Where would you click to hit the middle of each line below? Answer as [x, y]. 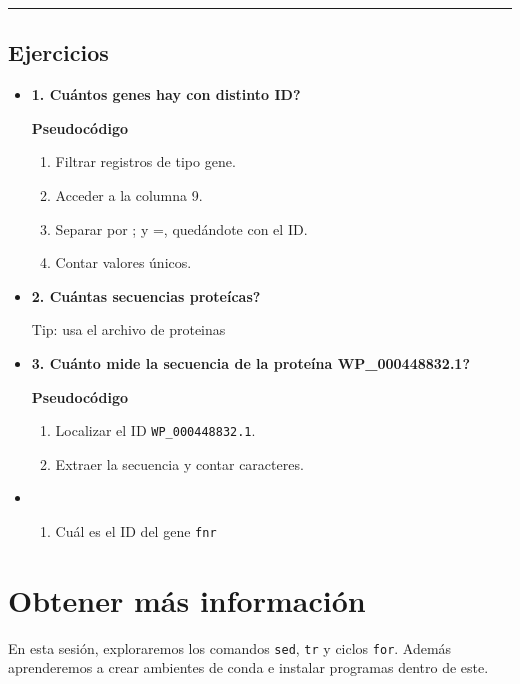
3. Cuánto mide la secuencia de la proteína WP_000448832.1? [251, 362]
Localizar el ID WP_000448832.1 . [155, 430]
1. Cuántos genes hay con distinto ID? [166, 94]
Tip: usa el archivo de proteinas [128, 329]
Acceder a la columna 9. [129, 194]
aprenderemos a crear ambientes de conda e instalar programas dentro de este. [248, 667]
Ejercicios [58, 52]
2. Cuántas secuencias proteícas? [146, 295]
